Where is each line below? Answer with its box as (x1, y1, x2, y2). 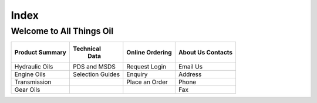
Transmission (14, 78, 52, 86)
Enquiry (126, 70, 148, 78)
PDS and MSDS (72, 63, 116, 71)
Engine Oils (14, 70, 46, 78)
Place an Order (126, 78, 168, 86)
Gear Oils (14, 85, 41, 94)
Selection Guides (72, 70, 120, 78)
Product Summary (14, 49, 67, 57)
